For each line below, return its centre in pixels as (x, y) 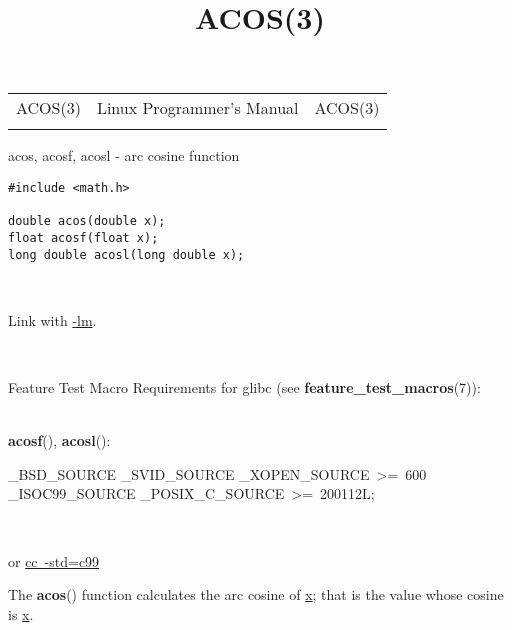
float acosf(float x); (83, 237)
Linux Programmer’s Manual (197, 108)
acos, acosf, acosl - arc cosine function (124, 155)
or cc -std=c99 (54, 560)
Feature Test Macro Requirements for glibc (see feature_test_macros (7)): (244, 387)
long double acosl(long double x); (126, 254)
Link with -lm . (52, 319)
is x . (21, 613)
